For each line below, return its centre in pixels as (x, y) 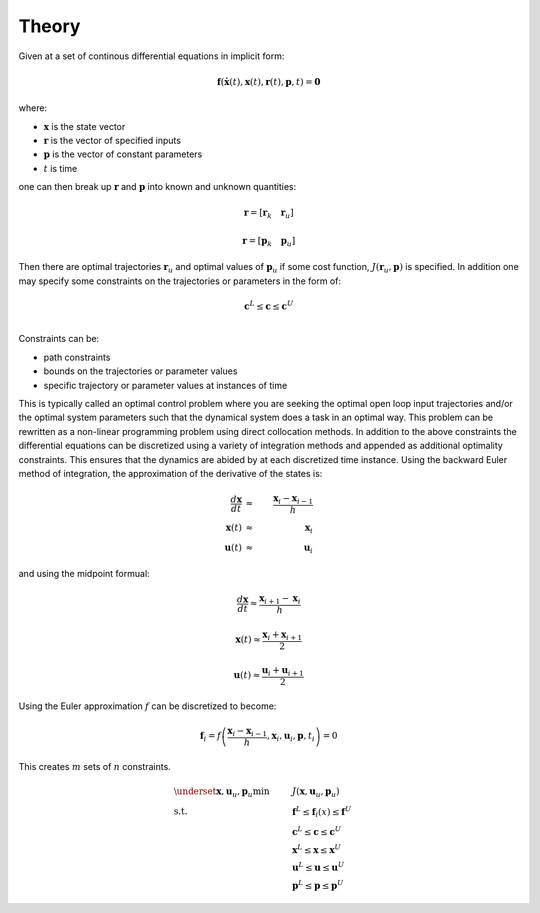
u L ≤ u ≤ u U (318, 867)
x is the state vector (84, 126)
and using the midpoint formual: (84, 574)
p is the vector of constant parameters (123, 154)
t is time (60, 168)
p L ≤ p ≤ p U (317, 884)
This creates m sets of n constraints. (95, 766)
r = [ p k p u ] (268, 242)
